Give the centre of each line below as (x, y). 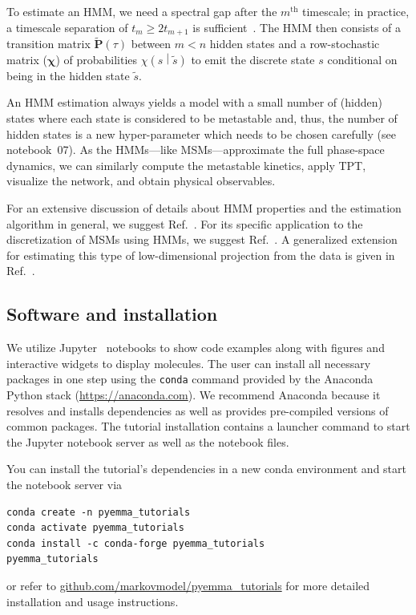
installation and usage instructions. (93, 601)
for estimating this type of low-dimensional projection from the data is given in (201, 255)
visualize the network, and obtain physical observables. (141, 181)
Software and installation (112, 314)
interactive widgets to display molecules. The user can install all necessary (189, 363)
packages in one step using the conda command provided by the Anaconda (190, 379)
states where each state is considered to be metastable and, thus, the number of (202, 118)
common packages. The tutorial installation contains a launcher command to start (208, 426)
